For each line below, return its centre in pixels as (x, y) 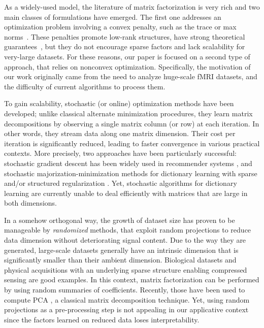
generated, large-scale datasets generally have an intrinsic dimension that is (121, 250)
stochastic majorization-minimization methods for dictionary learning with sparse (131, 173)
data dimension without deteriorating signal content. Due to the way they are (125, 240)
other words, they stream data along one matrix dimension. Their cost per (120, 133)
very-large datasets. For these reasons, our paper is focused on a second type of (127, 56)
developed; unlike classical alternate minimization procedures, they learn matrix (128, 113)
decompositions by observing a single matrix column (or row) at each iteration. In (132, 123)
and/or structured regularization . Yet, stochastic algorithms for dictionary (121, 183)
